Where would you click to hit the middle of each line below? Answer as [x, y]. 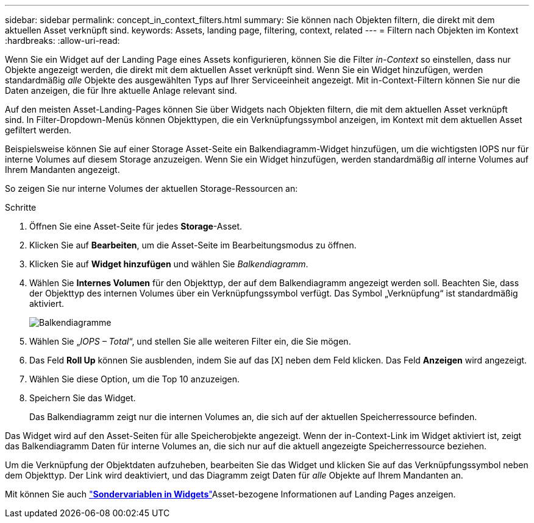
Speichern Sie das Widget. [83, 398]
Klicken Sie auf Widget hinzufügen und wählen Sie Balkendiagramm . [169, 264]
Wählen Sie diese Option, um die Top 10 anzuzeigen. [135, 379]
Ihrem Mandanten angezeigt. [62, 170]
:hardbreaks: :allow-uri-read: [62, 40]
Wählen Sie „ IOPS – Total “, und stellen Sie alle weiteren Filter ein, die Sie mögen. [190, 341]
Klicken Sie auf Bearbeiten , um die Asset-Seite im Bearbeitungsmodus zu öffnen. [193, 245]
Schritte [21, 207]
